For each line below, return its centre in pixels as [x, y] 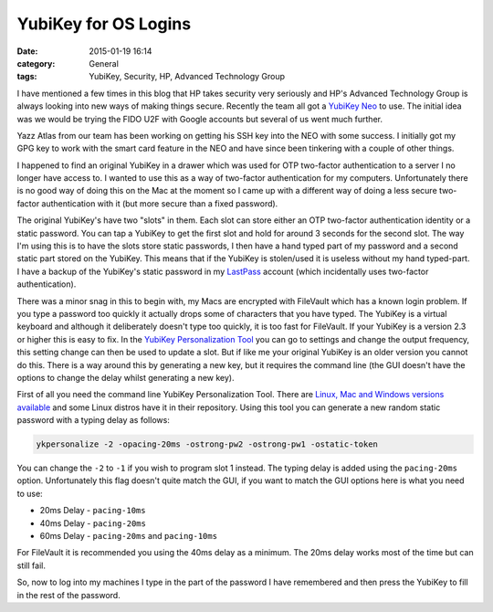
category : [36, 63]
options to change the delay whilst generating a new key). [126, 377]
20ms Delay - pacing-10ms [93, 511]
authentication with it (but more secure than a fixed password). [160, 203]
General [104, 63]
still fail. [31, 565]
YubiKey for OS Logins [104, 24]
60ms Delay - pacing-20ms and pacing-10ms [129, 536]
